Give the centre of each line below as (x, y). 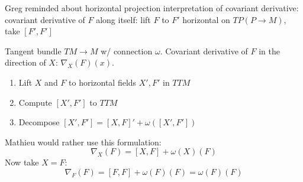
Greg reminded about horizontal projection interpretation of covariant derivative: (152, 8)
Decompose (39, 122)
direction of (25, 62)
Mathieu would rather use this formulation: (83, 142)
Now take (22, 162)
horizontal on (206, 19)
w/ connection (127, 51)
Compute (35, 102)
